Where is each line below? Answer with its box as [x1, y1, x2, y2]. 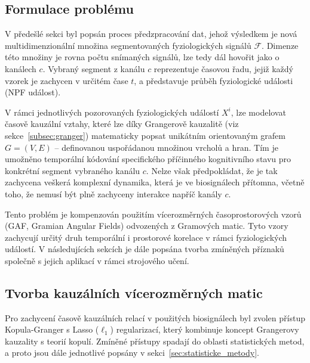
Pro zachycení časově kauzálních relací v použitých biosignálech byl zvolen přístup [5, 311, 305, 324]
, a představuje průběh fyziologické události [134, 74, 293, 86]
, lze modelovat [231, 106, 286, 118]
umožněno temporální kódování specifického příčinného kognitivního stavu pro [5, 153, 291, 165]
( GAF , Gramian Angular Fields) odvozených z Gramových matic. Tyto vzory [5, 219, 288, 232]
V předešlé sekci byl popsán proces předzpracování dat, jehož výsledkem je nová [5, 27, 297, 40]
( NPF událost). [5, 86, 61, 98]
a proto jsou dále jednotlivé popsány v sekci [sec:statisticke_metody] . [5, 346, 259, 359]
